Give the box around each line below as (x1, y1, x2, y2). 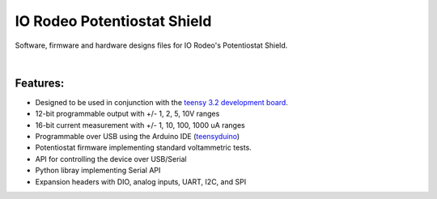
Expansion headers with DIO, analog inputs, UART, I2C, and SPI (35, 176, 247, 186)
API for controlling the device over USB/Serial (35, 154, 187, 163)
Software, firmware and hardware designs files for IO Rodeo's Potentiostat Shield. (15, 40, 288, 50)
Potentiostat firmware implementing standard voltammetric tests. (35, 142, 252, 153)
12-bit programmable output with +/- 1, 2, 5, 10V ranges (35, 109, 220, 119)
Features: (15, 76, 65, 90)
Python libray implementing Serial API (35, 166, 161, 176)
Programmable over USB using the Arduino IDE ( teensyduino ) (35, 132, 240, 142)
